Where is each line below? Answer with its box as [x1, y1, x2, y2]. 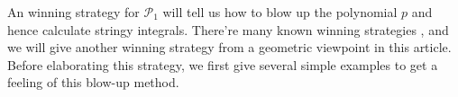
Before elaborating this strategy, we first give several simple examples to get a [7, 55, 438, 74]
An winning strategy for [7, 3, 140, 21]
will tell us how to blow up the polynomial [162, 3, 398, 21]
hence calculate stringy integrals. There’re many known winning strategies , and [7, 20, 449, 39]
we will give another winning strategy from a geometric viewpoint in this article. [7, 38, 452, 57]
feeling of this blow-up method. [7, 73, 179, 92]
